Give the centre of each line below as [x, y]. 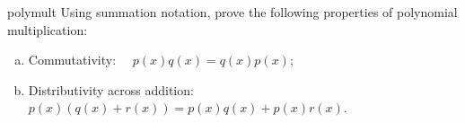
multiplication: [48, 29]
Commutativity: [72, 60]
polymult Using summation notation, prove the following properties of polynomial [232, 12]
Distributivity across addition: [111, 89]
